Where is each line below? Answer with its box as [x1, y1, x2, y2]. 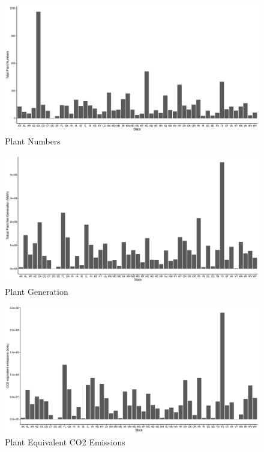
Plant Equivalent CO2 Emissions [5, 435, 125, 448]
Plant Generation [5, 285, 68, 297]
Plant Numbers [5, 134, 61, 147]
